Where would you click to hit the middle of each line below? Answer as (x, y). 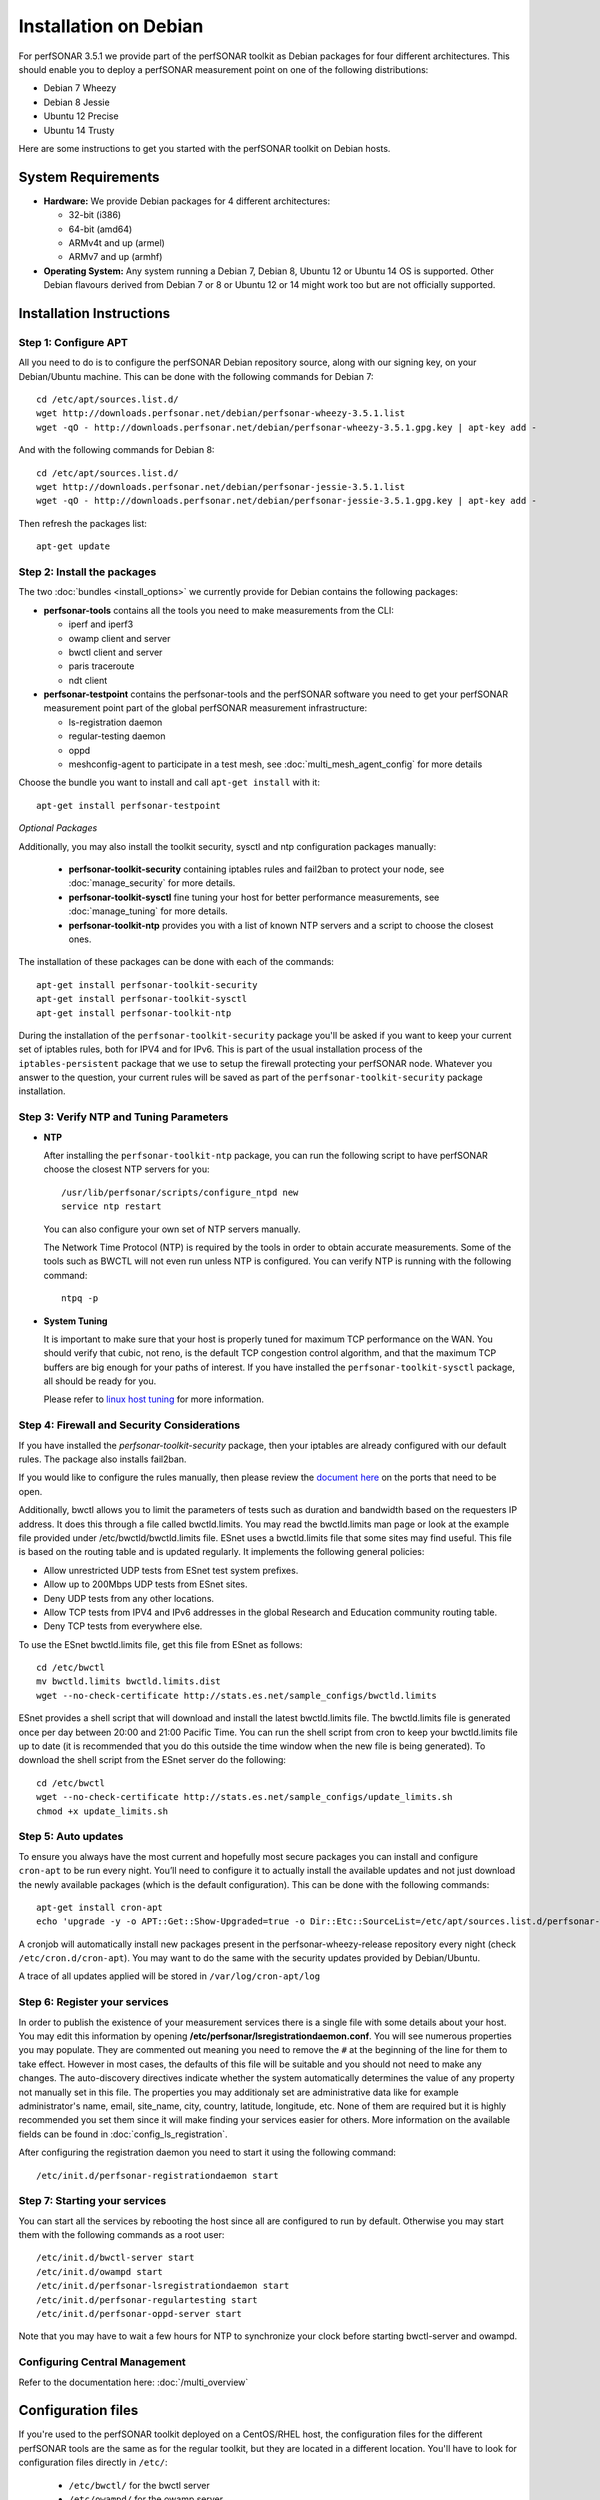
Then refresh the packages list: (82, 523)
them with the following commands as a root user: (121, 2235)
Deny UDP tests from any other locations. (129, 1598)
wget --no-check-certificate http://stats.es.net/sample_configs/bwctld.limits (236, 1695)
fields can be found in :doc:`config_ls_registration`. (123, 2134)
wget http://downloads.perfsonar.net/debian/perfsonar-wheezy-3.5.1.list (221, 413)
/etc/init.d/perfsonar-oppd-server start (139, 2313)
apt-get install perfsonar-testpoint (129, 805)
